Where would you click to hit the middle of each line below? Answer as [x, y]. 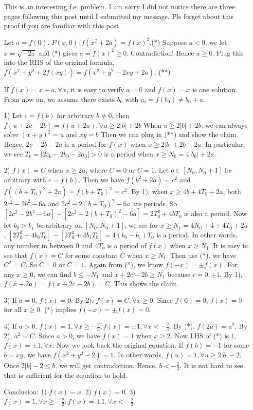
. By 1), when [147, 191]
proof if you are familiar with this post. [63, 26]
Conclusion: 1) [25, 391]
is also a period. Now [215, 213]
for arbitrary [75, 115]
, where [96, 170]
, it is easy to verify [95, 89]
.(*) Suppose [168, 42]
